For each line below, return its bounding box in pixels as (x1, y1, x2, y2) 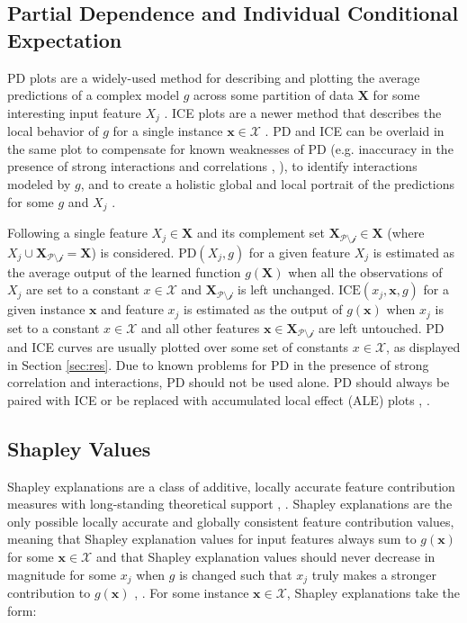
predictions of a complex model (7, 86, 180, 104)
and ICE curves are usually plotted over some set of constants (7, 338, 349, 357)
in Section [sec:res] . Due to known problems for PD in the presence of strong (7, 355, 429, 374)
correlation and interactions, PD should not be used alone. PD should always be (7, 373, 450, 392)
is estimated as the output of (184, 300, 343, 319)
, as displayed (386, 338, 461, 357)
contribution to (7, 583, 91, 602)
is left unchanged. (238, 280, 335, 299)
